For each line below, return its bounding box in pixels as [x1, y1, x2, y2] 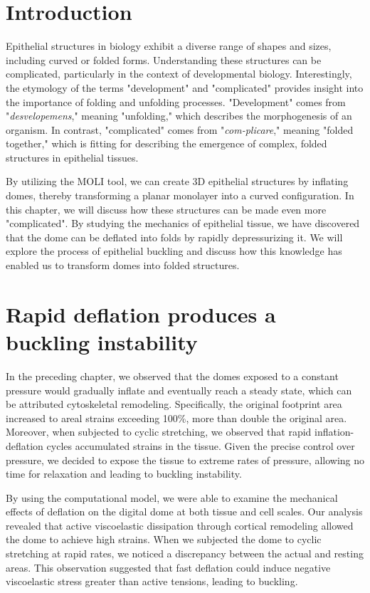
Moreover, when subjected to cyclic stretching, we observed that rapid [6, 424, 312, 439]
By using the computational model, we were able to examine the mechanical [6, 490, 338, 505]
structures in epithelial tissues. [6, 149, 139, 164]
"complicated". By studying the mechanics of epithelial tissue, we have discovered [6, 216, 360, 231]
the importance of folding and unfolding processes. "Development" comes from [6, 94, 346, 109]
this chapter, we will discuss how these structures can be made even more [6, 201, 327, 216]
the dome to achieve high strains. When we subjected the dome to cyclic [6, 532, 322, 547]
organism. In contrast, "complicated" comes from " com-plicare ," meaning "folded [6, 122, 354, 137]
